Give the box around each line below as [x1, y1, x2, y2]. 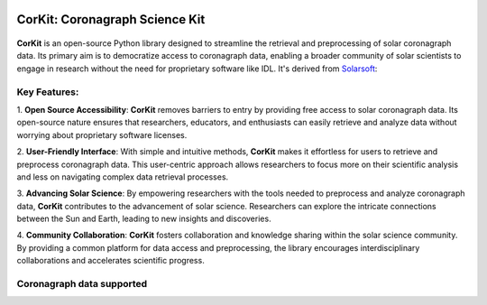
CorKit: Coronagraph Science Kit [16, 12, 206, 27]
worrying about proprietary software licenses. [16, 129, 188, 140]
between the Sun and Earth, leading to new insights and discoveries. [16, 213, 271, 225]
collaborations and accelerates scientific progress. [16, 255, 205, 266]
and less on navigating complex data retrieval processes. [16, 171, 229, 182]
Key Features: [16, 86, 79, 98]
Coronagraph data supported [16, 278, 148, 290]
